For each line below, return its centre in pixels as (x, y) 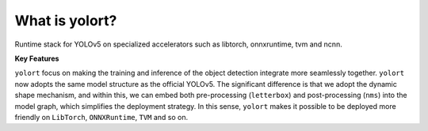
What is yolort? (66, 21)
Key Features (37, 58)
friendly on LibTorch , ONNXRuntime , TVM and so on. (101, 117)
